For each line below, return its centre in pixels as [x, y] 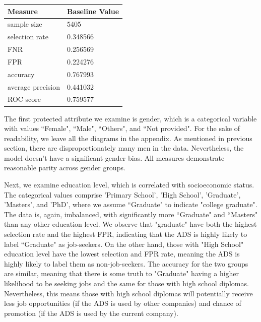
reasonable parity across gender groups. [65, 168]
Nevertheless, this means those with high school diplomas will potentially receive [128, 293]
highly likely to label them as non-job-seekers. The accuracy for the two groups [126, 263]
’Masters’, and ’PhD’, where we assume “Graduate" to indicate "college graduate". [131, 204]
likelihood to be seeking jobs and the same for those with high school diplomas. [126, 283]
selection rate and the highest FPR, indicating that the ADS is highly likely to [126, 234]
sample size [25, 24]
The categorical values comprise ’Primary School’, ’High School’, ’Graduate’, [122, 194]
